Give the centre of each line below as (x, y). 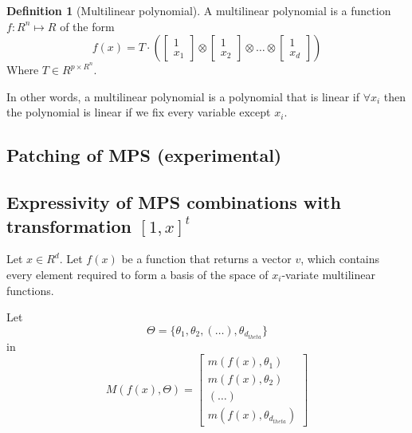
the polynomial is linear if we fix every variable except (139, 112)
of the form (87, 26)
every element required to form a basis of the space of (137, 274)
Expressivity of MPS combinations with (174, 202)
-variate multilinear (328, 274)
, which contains (340, 259)
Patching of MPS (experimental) (144, 155)
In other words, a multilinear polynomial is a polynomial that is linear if (183, 96)
